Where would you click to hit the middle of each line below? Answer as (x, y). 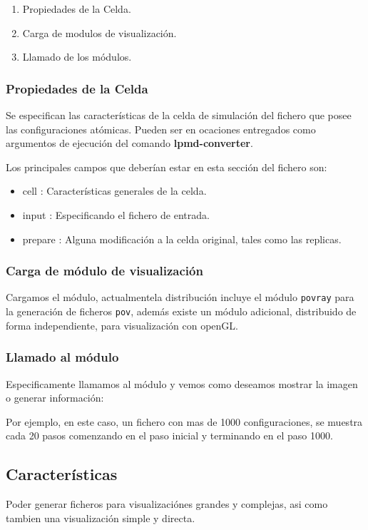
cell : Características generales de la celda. (114, 191)
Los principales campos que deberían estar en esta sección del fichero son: (167, 167)
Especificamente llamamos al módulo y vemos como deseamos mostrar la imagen (182, 383)
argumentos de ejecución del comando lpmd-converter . (129, 143)
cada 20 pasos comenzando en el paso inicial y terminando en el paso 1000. (169, 435)
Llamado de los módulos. (77, 57)
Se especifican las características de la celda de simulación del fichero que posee (179, 115)
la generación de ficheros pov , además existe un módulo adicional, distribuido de (181, 311)
